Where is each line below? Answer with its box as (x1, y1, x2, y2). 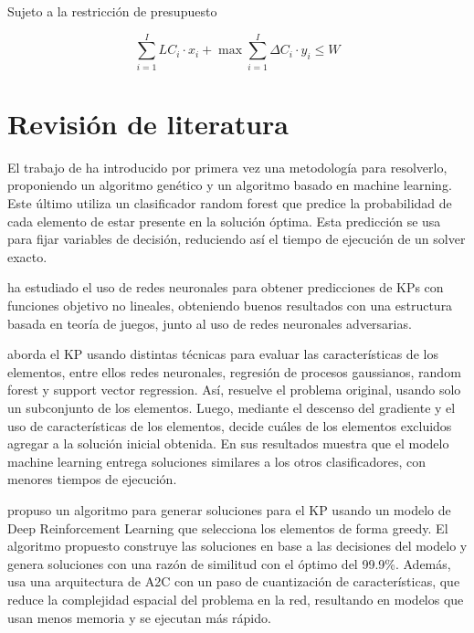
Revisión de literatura (7, 104, 289, 142)
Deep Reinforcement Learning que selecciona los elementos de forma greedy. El (7, 518, 448, 537)
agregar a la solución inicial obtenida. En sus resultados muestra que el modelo (7, 434, 449, 453)
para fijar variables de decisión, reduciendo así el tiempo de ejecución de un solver (7, 229, 466, 248)
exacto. (7, 247, 47, 266)
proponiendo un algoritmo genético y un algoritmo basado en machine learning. (7, 175, 452, 195)
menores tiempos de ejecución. (7, 469, 177, 489)
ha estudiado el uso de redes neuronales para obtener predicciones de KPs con (7, 278, 444, 297)
